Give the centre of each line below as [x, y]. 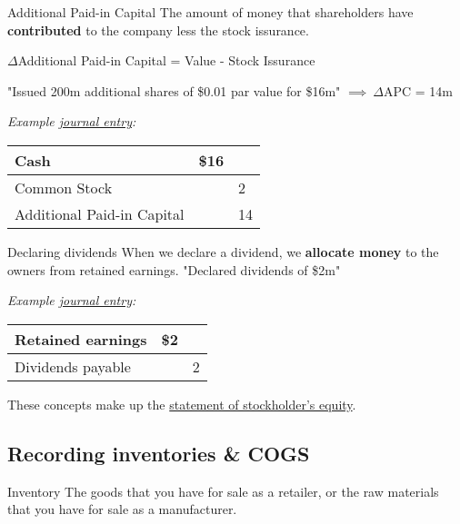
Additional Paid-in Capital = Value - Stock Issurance [166, 60]
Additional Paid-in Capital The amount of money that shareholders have [210, 12]
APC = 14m [418, 90]
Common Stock [64, 187]
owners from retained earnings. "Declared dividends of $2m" [174, 269]
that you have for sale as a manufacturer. [122, 509]
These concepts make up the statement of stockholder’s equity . [182, 404]
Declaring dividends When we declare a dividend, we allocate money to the [223, 251]
